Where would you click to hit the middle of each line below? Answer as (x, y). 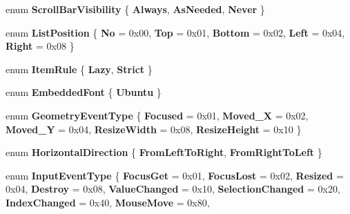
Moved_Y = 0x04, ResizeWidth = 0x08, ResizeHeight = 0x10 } (154, 129)
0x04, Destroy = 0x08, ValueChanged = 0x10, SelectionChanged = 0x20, (173, 189)
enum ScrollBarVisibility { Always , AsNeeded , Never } (135, 9)
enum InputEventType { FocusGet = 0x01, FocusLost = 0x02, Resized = (175, 175)
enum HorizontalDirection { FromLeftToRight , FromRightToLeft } (164, 152)
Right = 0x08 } (40, 46)
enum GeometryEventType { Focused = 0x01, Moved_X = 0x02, (157, 115)
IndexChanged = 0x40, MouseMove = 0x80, (108, 202)
